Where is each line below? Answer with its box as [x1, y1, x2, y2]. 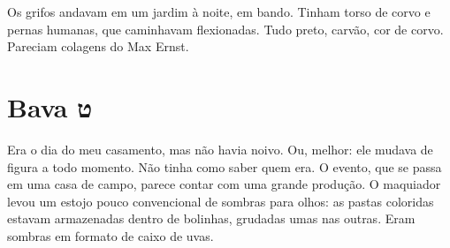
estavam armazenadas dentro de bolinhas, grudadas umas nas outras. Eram [7, 209, 416, 228]
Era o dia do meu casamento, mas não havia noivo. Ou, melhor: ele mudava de [7, 139, 433, 158]
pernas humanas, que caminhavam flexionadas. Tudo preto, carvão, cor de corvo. [7, 19, 444, 38]
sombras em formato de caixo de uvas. [7, 226, 214, 244]
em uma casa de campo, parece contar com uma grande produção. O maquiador [7, 175, 441, 193]
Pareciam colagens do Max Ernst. [7, 37, 189, 56]
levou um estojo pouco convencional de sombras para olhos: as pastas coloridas [7, 192, 434, 210]
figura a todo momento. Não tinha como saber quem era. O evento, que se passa [7, 157, 442, 176]
